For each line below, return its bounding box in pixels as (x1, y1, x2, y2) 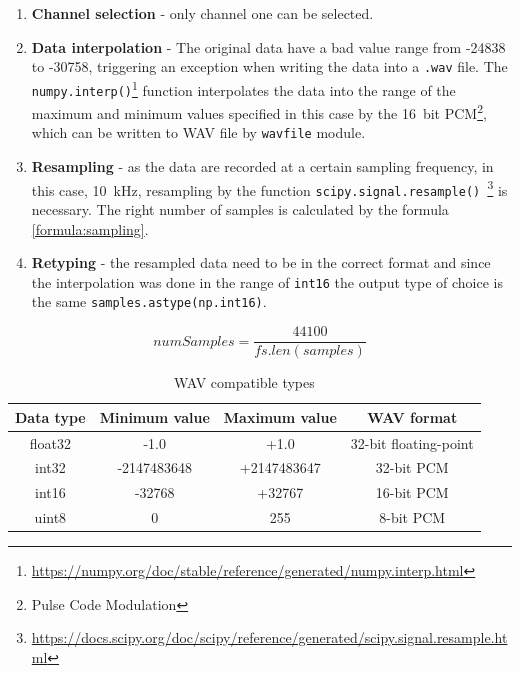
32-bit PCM (375, 457, 449, 478)
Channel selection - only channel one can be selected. (31, 3, 374, 23)
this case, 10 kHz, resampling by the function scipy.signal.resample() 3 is (31, 176, 508, 200)
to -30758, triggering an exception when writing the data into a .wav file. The (31, 56, 508, 77)
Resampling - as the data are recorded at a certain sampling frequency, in (31, 156, 494, 177)
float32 (29, 432, 71, 453)
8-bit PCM (379, 507, 446, 528)
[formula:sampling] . (31, 218, 149, 239)
